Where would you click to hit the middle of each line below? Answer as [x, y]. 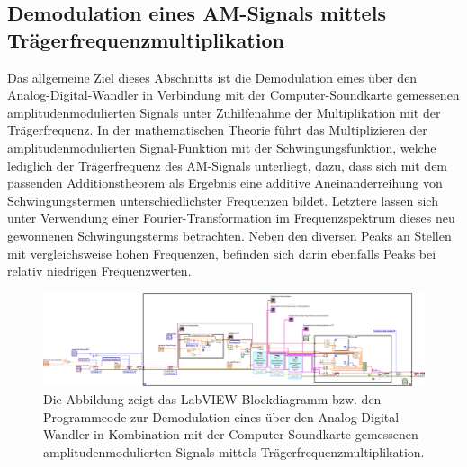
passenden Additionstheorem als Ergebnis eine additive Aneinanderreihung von [225, 183]
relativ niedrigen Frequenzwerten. [99, 271]
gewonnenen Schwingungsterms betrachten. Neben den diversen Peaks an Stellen [229, 235]
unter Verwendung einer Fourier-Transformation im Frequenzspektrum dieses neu [231, 218]
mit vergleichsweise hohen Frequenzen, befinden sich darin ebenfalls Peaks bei [222, 253]
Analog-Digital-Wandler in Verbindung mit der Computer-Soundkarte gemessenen [233, 95]
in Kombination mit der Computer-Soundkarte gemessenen [256, 434]
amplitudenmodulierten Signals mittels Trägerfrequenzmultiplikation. [234, 451]
